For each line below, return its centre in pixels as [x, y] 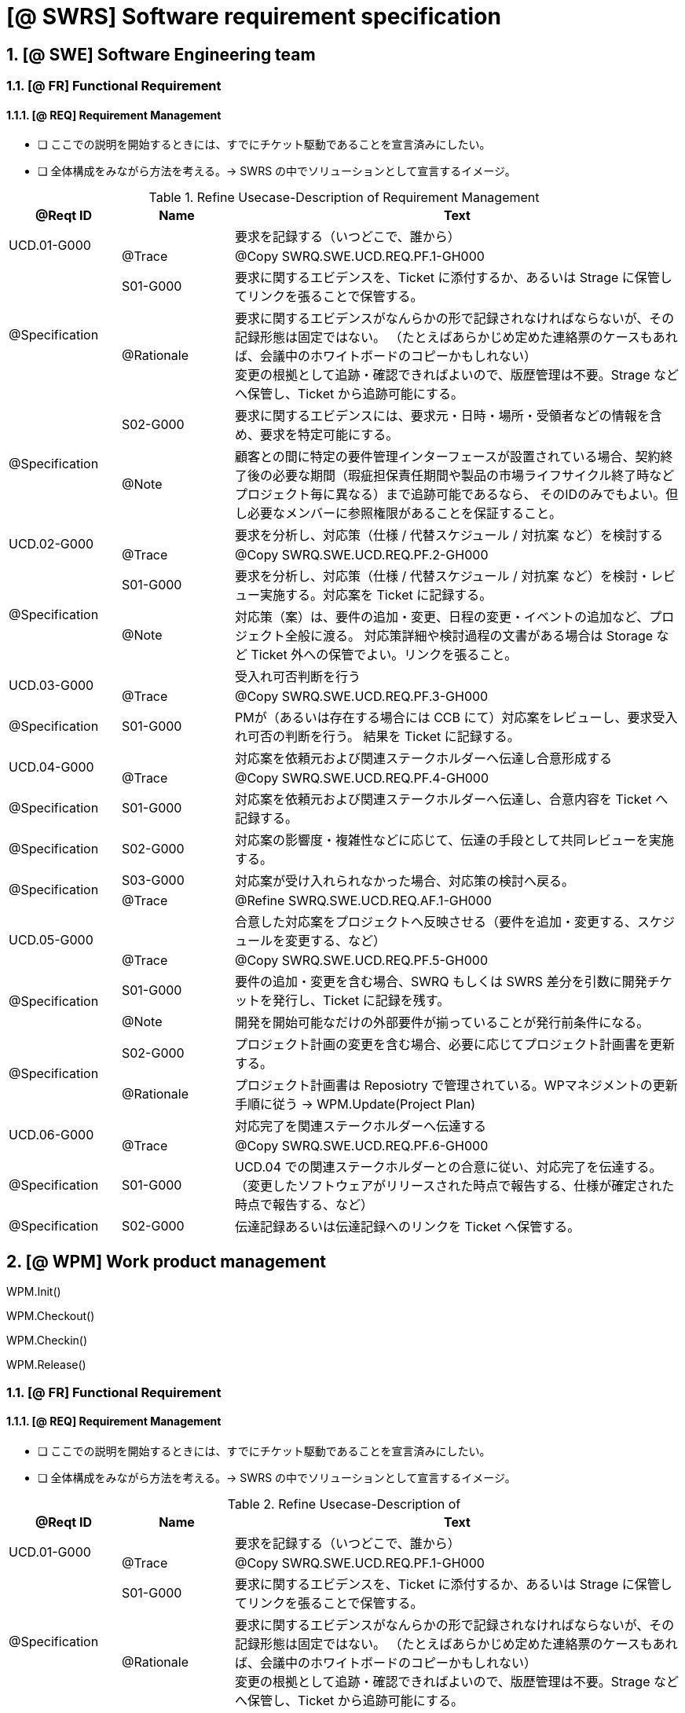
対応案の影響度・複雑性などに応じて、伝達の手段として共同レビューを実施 [454, 840]
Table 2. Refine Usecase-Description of [344, 1504]
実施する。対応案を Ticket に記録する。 [376, 595]
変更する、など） [335, 941]
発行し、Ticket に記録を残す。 [361, 1001]
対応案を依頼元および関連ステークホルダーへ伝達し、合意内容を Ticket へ [451, 800]
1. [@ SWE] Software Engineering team [161, 54]
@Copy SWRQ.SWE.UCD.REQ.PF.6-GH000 [361, 1146]
